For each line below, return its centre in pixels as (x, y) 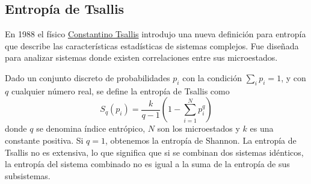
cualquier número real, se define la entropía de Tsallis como (120, 90)
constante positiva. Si (44, 140)
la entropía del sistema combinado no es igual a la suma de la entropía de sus (147, 164)
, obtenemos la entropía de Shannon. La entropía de (201, 140)
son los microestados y (199, 128)
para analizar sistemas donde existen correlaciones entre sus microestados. (141, 57)
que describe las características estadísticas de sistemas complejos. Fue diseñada (152, 45)
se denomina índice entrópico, (91, 128)
